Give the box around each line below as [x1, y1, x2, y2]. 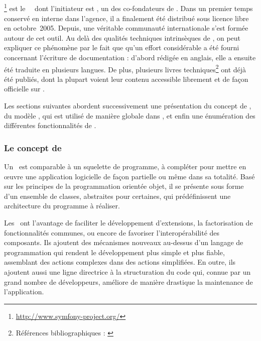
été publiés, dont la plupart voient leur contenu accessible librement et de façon [4, 73, 248, 84]
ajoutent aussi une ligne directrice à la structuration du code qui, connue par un [4, 266, 251, 277]
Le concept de [4, 141, 62, 154]
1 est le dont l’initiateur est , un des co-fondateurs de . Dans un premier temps [4, 2, 253, 14]
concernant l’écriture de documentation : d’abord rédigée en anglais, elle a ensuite [4, 52, 256, 63]
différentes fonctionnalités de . [4, 120, 96, 131]
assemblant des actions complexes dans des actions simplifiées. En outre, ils [4, 257, 236, 267]
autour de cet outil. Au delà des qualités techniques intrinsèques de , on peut [4, 32, 241, 43]
